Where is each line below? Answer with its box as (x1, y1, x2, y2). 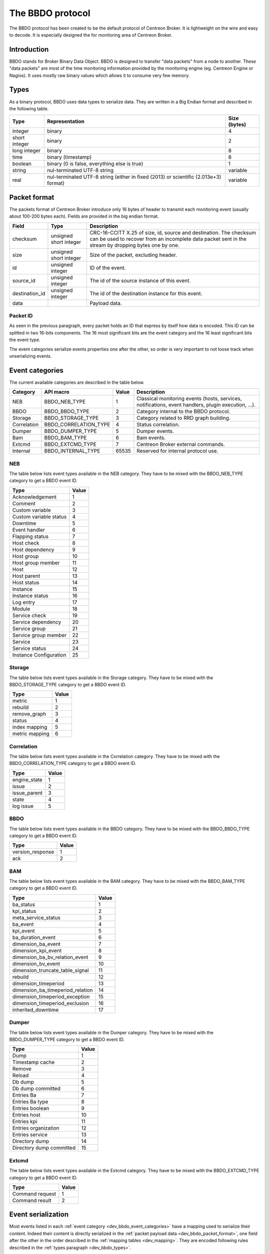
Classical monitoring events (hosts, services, (136, 395, 242, 402)
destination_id (12, 290, 45, 297)
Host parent (12, 572, 40, 579)
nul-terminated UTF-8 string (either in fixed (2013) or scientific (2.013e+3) (46, 174, 221, 181)
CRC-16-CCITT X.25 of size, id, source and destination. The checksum (89, 229, 256, 236)
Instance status (12, 592, 48, 599)
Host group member (12, 559, 60, 566)
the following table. (9, 105, 49, 111)
